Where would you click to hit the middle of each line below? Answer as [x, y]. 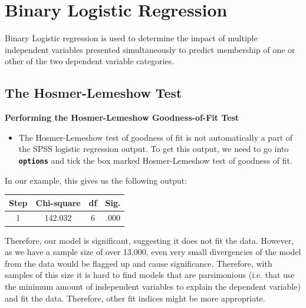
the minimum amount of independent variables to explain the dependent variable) [153, 286]
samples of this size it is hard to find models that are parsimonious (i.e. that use [150, 275]
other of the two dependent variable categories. [90, 61]
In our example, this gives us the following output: [96, 180]
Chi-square [58, 202]
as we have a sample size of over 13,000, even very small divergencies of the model [153, 252]
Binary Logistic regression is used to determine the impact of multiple [131, 38]
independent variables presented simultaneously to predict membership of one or [150, 49]
